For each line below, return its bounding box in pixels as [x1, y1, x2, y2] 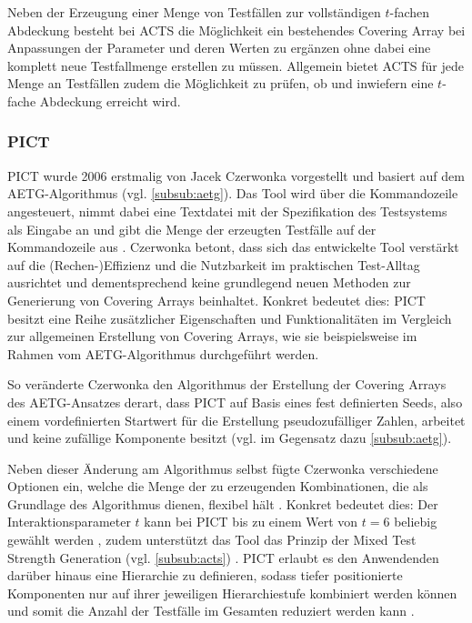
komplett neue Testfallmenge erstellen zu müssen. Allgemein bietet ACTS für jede [7, 55, 464, 75]
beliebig [394, 512, 437, 531]
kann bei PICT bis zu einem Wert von [144, 512, 358, 531]
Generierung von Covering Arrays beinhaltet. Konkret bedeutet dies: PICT [7, 290, 426, 309]
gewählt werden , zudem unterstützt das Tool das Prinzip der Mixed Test [7, 530, 417, 549]
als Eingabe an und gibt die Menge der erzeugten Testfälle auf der [7, 219, 377, 238]
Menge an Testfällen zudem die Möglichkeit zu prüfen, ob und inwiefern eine [7, 74, 434, 93]
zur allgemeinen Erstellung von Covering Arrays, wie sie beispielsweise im [7, 327, 417, 346]
